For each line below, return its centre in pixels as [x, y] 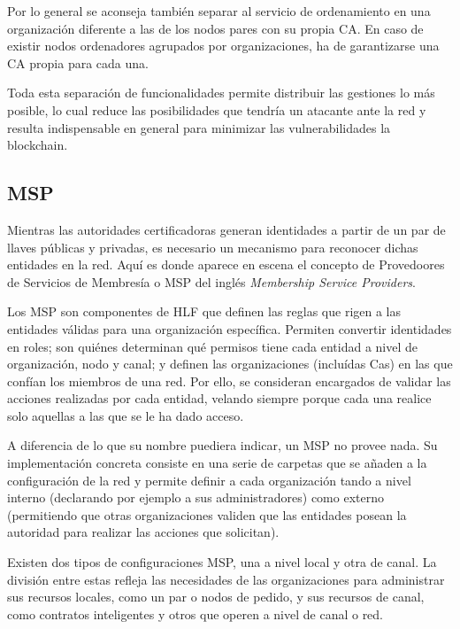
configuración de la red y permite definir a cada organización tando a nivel [209, 480]
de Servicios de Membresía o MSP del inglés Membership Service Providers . [211, 281]
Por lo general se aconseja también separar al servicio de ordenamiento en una [219, 11]
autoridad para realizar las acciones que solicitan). [143, 532]
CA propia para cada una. [78, 62]
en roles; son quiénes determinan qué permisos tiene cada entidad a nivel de [213, 346]
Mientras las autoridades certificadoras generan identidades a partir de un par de [226, 229]
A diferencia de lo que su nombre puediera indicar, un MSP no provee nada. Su [222, 445]
